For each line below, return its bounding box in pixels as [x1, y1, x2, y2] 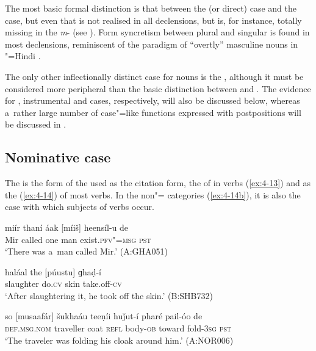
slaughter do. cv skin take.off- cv [5, 277, 122, 290]
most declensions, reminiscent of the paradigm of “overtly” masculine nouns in [5, 37, 298, 50]
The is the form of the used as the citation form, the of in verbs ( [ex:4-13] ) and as [5, 176, 311, 189]
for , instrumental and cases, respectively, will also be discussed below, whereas [5, 94, 300, 107]
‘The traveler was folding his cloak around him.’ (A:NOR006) [5, 333, 234, 346]
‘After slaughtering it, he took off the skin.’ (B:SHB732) [5, 289, 213, 302]
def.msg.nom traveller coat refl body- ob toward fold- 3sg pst [5, 322, 232, 335]
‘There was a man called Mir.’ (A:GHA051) [5, 245, 168, 258]
